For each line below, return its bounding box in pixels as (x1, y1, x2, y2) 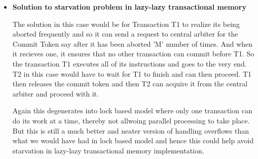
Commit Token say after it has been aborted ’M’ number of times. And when (12, 38, 253, 49)
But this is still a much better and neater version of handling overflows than (12, 125, 249, 136)
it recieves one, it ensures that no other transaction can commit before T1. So (12, 48, 254, 59)
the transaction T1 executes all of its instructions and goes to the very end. (12, 58, 247, 69)
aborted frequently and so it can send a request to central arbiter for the (12, 28, 238, 39)
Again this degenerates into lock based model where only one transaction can (12, 105, 252, 116)
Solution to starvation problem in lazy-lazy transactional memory (12, 2, 246, 12)
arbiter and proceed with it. (12, 88, 99, 99)
